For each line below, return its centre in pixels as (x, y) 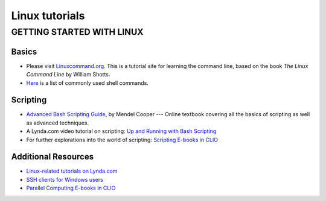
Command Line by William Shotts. (68, 75)
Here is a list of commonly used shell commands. (88, 83)
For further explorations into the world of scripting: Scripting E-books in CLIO (122, 140)
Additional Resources (52, 157)
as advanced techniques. (58, 123)
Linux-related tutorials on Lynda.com (72, 171)
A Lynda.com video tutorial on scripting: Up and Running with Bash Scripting (121, 131)
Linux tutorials (48, 16)
